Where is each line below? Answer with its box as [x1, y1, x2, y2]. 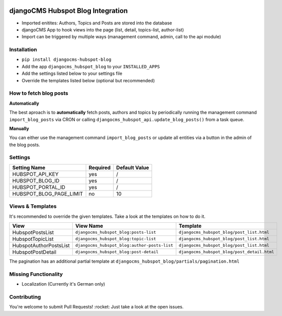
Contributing [9, 293, 41, 300]
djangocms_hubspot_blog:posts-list [75, 230, 157, 235]
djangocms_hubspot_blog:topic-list [75, 236, 157, 242]
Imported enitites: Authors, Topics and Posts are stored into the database [21, 20, 172, 26]
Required [88, 164, 111, 171]
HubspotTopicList [12, 235, 54, 242]
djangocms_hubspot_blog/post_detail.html [179, 249, 275, 255]
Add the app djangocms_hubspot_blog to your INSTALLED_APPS [21, 63, 160, 69]
